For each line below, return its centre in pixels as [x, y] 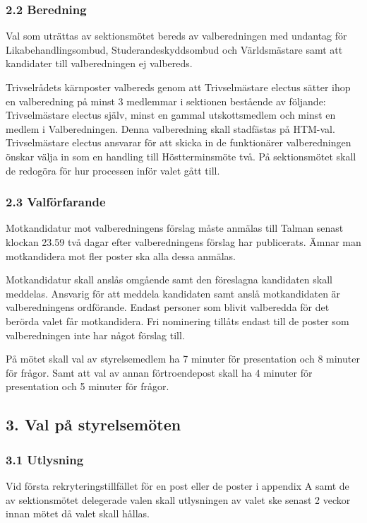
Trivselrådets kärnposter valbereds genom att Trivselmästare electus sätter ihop [178, 87]
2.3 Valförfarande [56, 202]
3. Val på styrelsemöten [94, 424]
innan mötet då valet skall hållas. [78, 513]
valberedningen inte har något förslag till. [95, 335]
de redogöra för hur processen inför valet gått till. [113, 170]
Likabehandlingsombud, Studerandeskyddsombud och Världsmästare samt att [174, 49]
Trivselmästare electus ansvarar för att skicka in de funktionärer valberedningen [179, 142]
